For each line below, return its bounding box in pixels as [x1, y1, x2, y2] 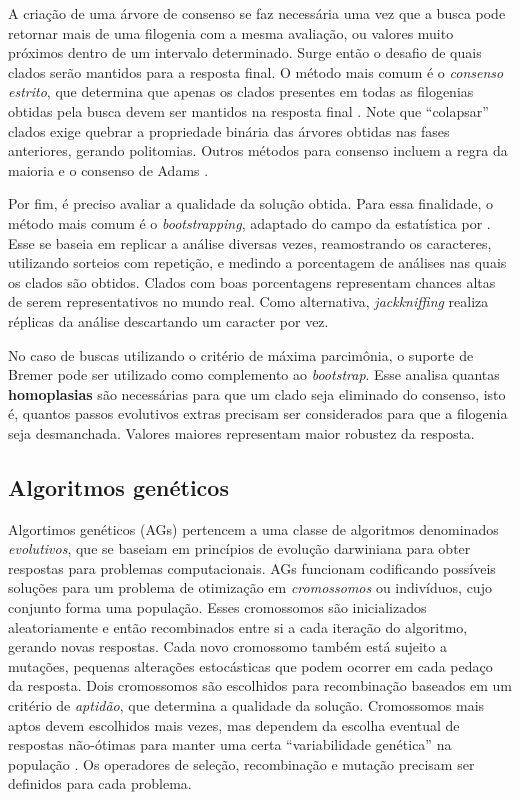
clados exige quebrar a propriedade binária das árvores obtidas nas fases [8, 120, 450, 141]
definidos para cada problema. [8, 773, 192, 794]
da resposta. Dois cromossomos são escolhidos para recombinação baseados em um [8, 675, 512, 696]
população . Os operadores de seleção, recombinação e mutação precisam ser [8, 753, 475, 774]
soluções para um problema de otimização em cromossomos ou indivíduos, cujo [8, 577, 492, 598]
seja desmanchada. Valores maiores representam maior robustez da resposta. [8, 422, 475, 443]
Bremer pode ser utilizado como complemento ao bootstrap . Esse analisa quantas [8, 364, 500, 385]
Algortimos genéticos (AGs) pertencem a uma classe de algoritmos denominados [8, 518, 499, 539]
